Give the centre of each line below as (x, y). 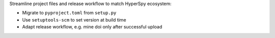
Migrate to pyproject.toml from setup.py (69, 13)
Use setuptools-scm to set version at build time (74, 19)
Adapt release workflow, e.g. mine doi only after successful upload (92, 27)
